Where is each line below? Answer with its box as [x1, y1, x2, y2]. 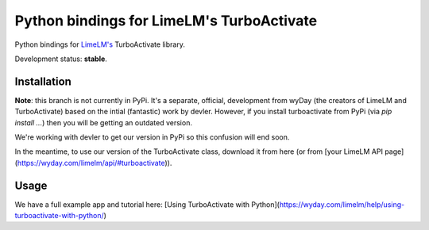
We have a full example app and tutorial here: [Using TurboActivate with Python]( [14, 199, 280, 209]
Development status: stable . [14, 54, 107, 63]
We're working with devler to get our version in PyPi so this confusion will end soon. [14, 132, 290, 142]
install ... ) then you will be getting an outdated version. [14, 117, 192, 127]
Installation [14, 75, 71, 88]
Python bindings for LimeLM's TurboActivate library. [14, 40, 186, 49]
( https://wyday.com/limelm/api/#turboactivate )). [14, 158, 172, 167]
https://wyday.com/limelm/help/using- [279, 199, 405, 209]
